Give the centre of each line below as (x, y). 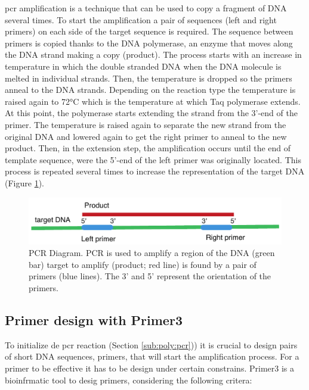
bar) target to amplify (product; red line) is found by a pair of (143, 264)
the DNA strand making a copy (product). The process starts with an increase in (153, 54)
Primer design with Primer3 (94, 319)
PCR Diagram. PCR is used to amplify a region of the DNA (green (152, 253)
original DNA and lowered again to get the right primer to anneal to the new (146, 136)
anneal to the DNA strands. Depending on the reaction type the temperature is (150, 90)
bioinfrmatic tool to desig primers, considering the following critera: (129, 380)
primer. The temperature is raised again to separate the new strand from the (146, 124)
